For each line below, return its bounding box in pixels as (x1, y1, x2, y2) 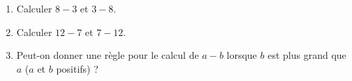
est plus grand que (267, 48, 346, 62)
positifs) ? (56, 61, 98, 75)
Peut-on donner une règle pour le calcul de (16, 48, 199, 62)
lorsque (226, 48, 257, 62)
